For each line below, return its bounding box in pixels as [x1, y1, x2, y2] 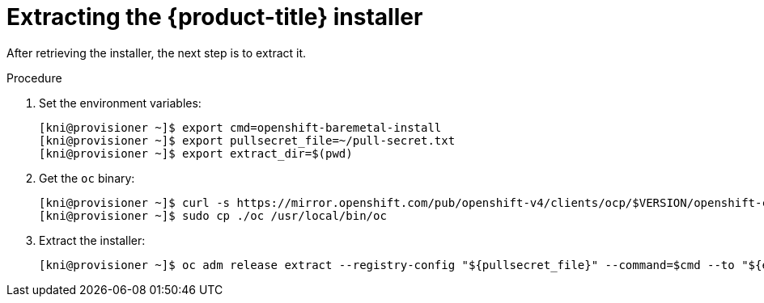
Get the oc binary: [39, 170, 135, 185]
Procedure [6, 70, 62, 85]
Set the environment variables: [39, 95, 202, 110]
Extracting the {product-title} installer [6, 3, 423, 31]
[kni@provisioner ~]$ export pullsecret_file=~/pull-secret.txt [39, 133, 456, 147]
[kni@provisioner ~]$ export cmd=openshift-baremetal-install [39, 120, 442, 134]
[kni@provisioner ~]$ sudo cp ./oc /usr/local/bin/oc [39, 208, 387, 222]
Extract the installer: [39, 233, 146, 247]
